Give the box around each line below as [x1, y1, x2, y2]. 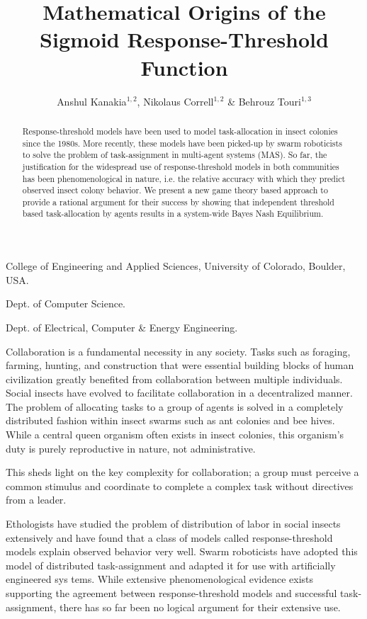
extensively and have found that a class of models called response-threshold [6, 530, 333, 545]
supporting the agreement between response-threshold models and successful [6, 586, 337, 601]
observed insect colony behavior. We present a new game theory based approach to [22, 184, 328, 196]
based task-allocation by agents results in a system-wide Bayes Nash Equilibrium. [22, 208, 324, 220]
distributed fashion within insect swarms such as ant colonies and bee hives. [6, 413, 335, 428]
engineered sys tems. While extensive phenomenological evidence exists [6, 572, 314, 586]
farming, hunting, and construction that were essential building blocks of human [6, 358, 354, 373]
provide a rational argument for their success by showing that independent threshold [22, 195, 334, 208]
